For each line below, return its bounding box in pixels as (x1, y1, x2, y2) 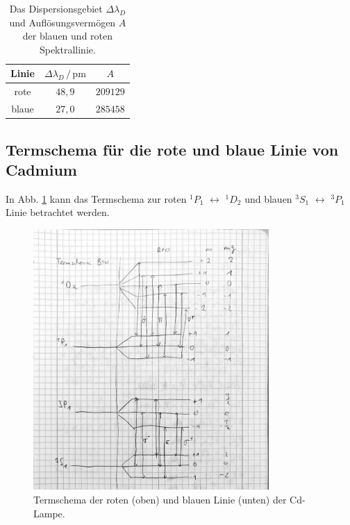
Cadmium (6, 158, 77, 180)
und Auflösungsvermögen (9, 15, 116, 29)
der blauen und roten (22, 28, 113, 43)
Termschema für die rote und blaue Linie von (6, 138, 339, 160)
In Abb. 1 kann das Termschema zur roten (6, 191, 187, 206)
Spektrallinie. (39, 42, 96, 56)
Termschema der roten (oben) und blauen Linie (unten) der (33, 492, 287, 507)
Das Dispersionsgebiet (9, 1, 103, 15)
